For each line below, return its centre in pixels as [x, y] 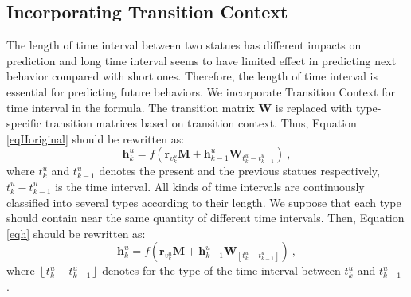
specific [24, 123]
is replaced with [314, 107]
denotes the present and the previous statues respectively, [239, 171]
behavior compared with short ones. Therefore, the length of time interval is [192, 76]
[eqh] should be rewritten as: [76, 233]
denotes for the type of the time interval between [221, 270]
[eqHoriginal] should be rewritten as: [96, 138]
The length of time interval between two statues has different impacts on [184, 45]
